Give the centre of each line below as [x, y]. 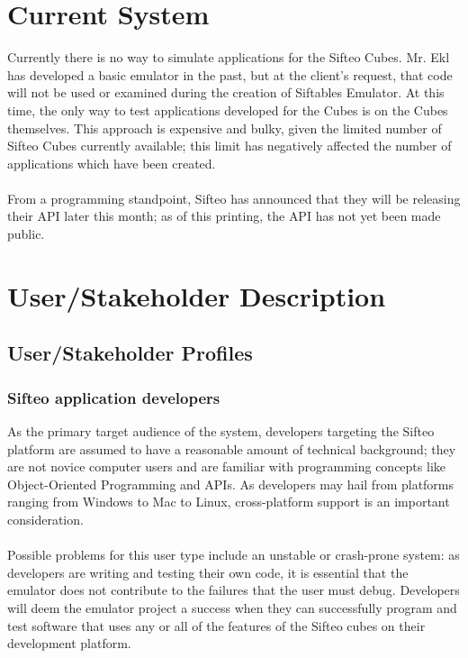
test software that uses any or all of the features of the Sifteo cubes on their [216, 625]
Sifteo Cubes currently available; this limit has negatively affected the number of [229, 146]
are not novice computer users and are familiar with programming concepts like [226, 466]
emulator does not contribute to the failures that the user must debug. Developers [234, 590]
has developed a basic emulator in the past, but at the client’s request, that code [230, 74]
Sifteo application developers [114, 397]
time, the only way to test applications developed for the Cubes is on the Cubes [228, 110]
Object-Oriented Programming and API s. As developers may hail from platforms [231, 484]
